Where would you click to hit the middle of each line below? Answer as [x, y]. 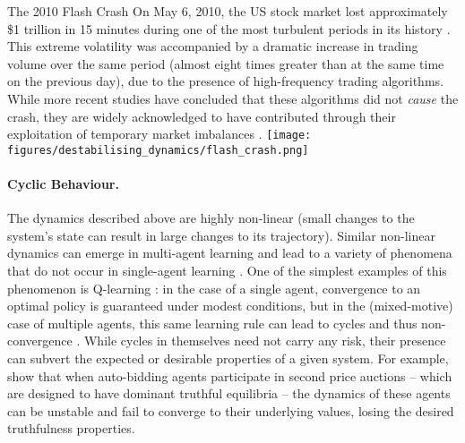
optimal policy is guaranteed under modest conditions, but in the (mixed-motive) [230, 306]
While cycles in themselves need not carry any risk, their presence [265, 341]
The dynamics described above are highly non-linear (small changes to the [211, 218]
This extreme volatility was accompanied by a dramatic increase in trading [213, 46]
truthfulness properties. [71, 428]
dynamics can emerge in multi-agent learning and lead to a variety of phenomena [230, 253]
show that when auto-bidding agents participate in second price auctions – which [230, 375]
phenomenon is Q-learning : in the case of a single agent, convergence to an [214, 288]
